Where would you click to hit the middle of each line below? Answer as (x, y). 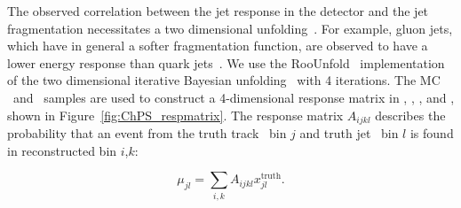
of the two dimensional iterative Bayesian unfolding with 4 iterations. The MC (224, 80)
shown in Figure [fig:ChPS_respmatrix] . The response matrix (175, 115)
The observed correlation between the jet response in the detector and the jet (218, 11)
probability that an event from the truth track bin (147, 133)
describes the (410, 115)
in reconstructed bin (62, 150)
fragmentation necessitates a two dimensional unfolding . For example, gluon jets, (230, 28)
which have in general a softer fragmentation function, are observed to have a (218, 46)
